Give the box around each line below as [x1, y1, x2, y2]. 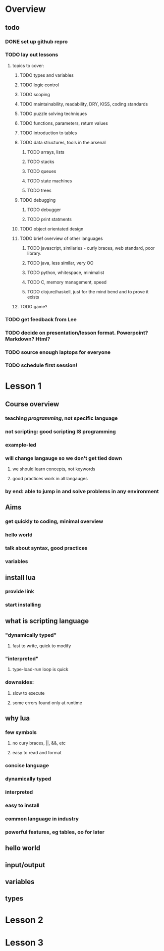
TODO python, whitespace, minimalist [27, 269, 105, 276]
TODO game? [19, 303, 48, 309]
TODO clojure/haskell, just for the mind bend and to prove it [27, 288, 149, 294]
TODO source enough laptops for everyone [5, 348, 111, 355]
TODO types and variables [19, 72, 74, 78]
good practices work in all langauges [12, 476, 88, 482]
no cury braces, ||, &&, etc [12, 740, 66, 746]
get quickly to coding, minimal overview [5, 518, 104, 525]
